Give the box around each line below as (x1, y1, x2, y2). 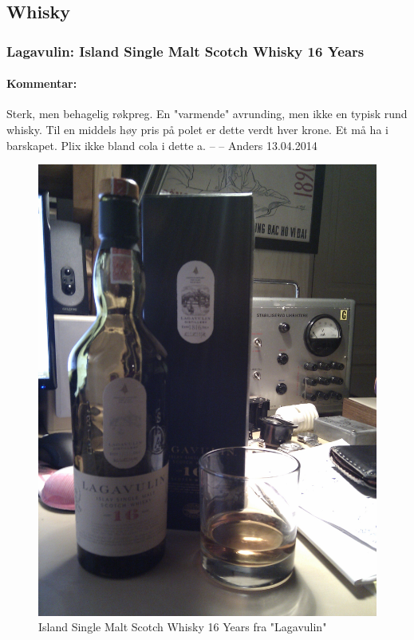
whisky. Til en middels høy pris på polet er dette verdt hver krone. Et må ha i (6, 121, 388, 138)
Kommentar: (6, 75, 77, 92)
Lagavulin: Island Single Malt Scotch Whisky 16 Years (6, 41, 365, 61)
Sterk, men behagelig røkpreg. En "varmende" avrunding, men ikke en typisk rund (6, 105, 408, 122)
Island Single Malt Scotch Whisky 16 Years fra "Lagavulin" (38, 618, 327, 635)
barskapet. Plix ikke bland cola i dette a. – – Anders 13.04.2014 (6, 136, 317, 153)
